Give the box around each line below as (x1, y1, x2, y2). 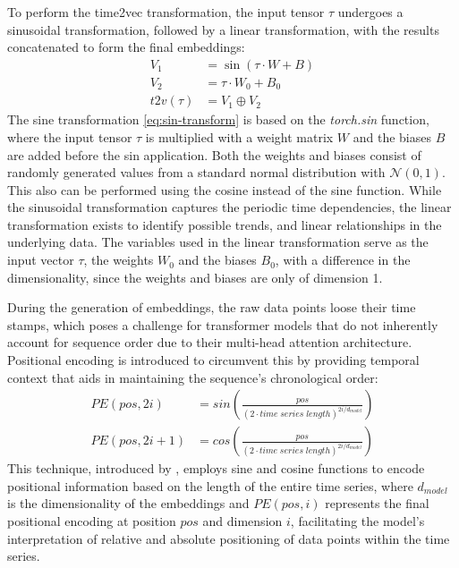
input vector (7, 250, 74, 269)
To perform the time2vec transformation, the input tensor (7, 3, 325, 21)
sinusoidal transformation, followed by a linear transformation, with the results (7, 20, 439, 38)
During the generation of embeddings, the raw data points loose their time (7, 298, 416, 317)
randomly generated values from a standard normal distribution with (7, 163, 386, 182)
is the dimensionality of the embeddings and (7, 494, 250, 513)
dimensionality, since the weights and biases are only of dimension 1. (7, 267, 383, 286)
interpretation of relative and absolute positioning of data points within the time (7, 529, 450, 547)
